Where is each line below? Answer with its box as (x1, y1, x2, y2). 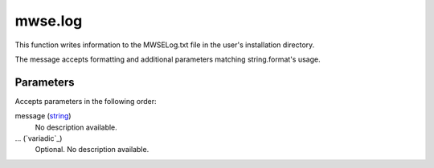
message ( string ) (14, 111, 72, 121)
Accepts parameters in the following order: (14, 96, 157, 106)
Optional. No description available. (35, 145, 149, 154)
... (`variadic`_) (14, 134, 63, 143)
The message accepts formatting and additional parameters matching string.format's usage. (14, 54, 321, 64)
